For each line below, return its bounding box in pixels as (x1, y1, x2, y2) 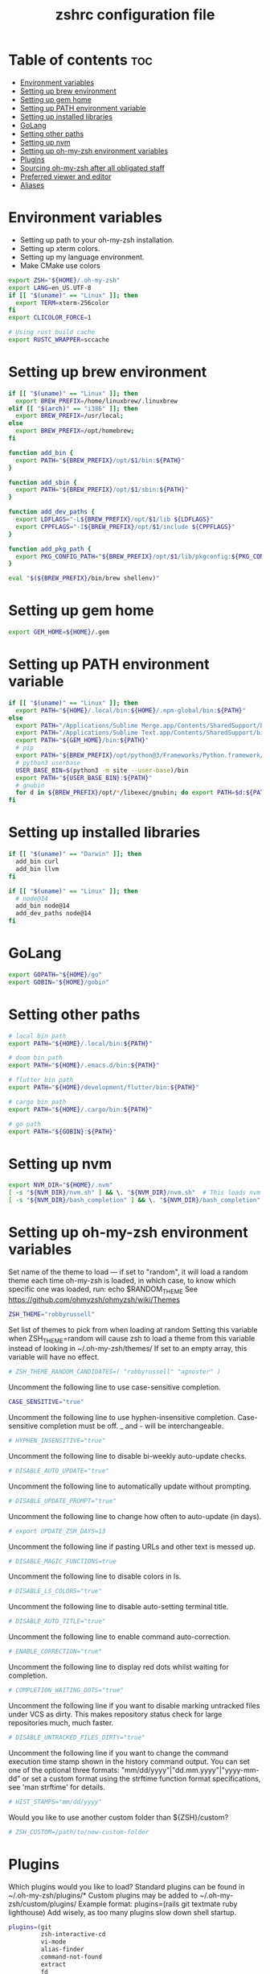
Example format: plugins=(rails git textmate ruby (78, 1898, 238, 1909)
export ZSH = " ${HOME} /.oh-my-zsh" (8, 276, 121, 284)
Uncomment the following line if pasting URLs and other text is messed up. (8, 1542, 256, 1551)
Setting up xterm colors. (19, 243, 100, 253)
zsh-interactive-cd (40, 1931, 106, 1939)
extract (40, 1960, 67, 1968)
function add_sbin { (8, 478, 78, 486)
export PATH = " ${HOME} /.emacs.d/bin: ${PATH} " (8, 1061, 160, 1070)
